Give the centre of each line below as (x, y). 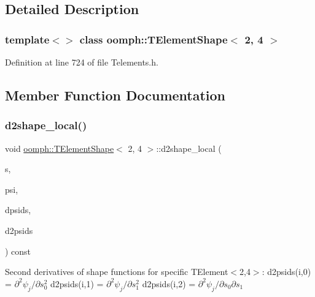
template (27, 39)
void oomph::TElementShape (60, 148)
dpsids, (18, 210)
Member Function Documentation (115, 95)
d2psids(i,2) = (169, 283)
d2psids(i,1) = (77, 283)
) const (18, 251)
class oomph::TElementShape (154, 39)
